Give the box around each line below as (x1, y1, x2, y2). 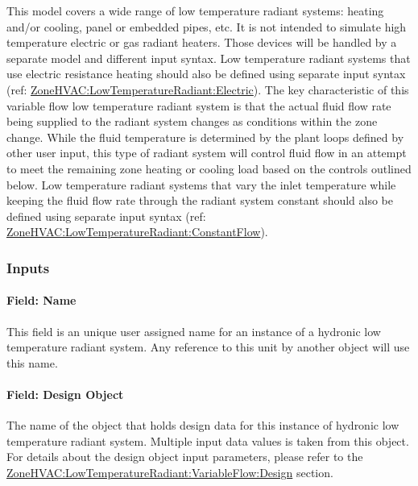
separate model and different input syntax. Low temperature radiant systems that (6, 49, 411, 66)
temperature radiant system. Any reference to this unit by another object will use (6, 339, 410, 355)
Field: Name (6, 292, 77, 309)
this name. (6, 354, 58, 371)
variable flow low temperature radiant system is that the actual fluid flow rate (6, 97, 391, 114)
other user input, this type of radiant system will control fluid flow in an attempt (6, 144, 407, 161)
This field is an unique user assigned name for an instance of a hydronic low (6, 322, 381, 339)
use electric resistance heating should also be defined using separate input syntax (6, 65, 406, 82)
